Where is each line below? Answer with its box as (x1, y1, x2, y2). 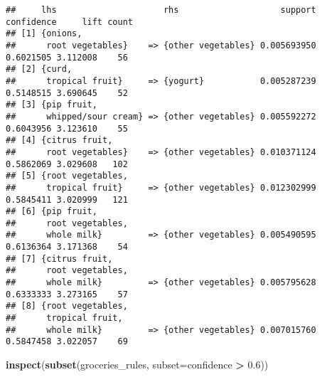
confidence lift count (6, 16, 133, 27)
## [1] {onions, (6, 28, 82, 39)
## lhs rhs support (6, 5, 316, 15)
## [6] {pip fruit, (6, 206, 97, 217)
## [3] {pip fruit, (6, 100, 97, 110)
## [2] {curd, (6, 64, 73, 75)
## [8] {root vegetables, (6, 301, 128, 312)
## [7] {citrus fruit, (6, 253, 113, 264)
